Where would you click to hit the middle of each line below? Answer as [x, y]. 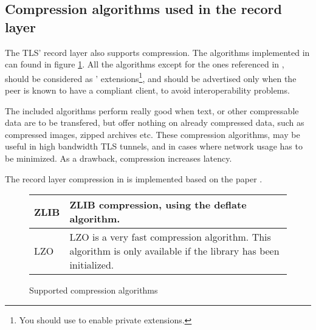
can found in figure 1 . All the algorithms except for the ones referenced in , [145, 64]
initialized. [92, 265]
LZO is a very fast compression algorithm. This [170, 237]
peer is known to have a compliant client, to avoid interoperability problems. [147, 90]
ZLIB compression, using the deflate [158, 205]
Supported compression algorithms [94, 290]
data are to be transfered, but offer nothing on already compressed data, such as [155, 122]
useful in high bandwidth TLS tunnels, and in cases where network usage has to [154, 146]
